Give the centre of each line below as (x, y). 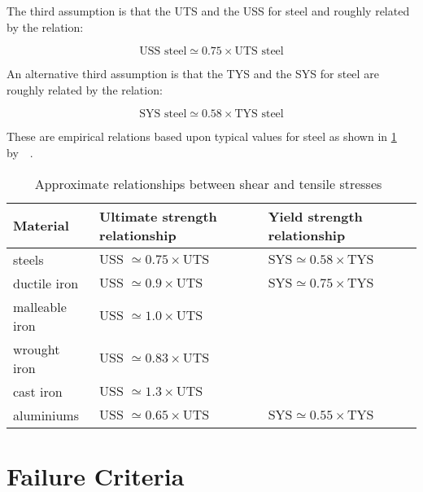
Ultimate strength (158, 216)
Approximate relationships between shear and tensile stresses (208, 183)
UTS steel (259, 52)
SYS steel (163, 114)
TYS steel (259, 114)
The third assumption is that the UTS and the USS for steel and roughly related (208, 11)
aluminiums (46, 415)
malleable (40, 306)
